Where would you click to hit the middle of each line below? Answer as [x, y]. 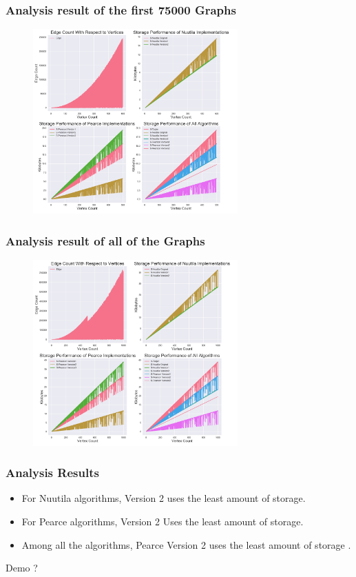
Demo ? [22, 568]
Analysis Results [52, 473]
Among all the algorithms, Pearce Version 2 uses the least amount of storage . [186, 544]
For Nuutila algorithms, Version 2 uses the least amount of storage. [164, 498]
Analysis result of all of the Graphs [105, 240]
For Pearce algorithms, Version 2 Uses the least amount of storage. [163, 522]
